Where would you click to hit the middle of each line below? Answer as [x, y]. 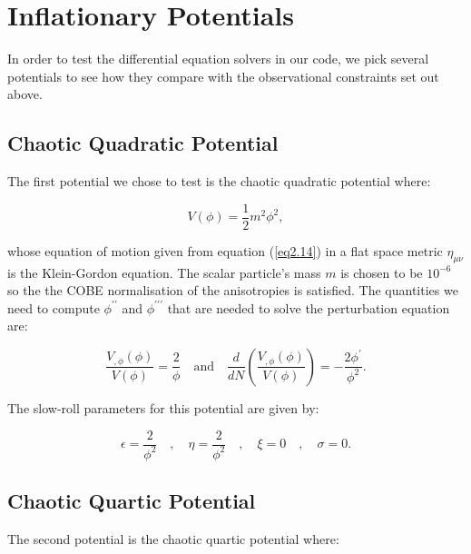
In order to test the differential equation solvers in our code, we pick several [218, 59]
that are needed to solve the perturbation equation [309, 307]
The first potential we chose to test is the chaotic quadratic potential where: [219, 181]
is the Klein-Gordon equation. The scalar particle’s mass [164, 272]
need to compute [54, 307]
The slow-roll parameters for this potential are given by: [163, 407]
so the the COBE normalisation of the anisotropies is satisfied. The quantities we [233, 290]
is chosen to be [382, 272]
